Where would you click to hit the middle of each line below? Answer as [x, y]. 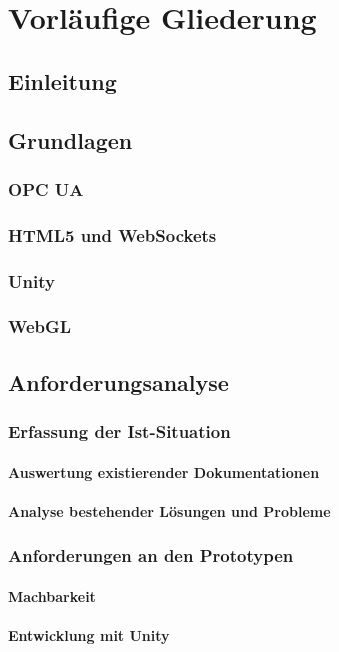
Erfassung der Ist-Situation [119, 431]
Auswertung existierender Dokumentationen [164, 471]
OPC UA [46, 188]
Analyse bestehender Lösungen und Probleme [169, 510]
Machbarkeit [52, 595]
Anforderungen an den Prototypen [151, 555]
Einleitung [62, 80]
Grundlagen [70, 139]
